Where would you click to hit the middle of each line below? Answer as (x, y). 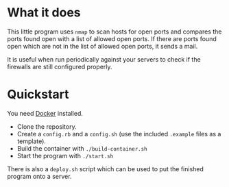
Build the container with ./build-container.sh (82, 148)
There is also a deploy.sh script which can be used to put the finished (106, 169)
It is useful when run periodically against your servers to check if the (104, 59)
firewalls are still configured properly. (60, 66)
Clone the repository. (47, 126)
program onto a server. (39, 176)
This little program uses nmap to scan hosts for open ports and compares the (114, 32)
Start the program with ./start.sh (65, 155)
